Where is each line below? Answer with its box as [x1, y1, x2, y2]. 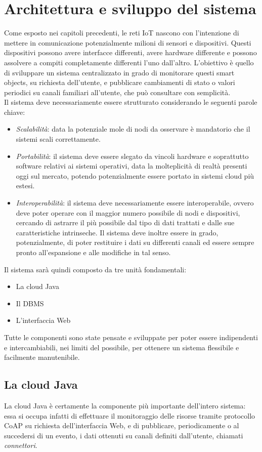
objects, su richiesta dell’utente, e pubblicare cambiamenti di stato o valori [4, 77, 235, 88]
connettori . [4, 440, 37, 450]
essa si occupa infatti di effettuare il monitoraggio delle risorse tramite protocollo [4, 410, 255, 421]
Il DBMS [16, 298, 44, 308]
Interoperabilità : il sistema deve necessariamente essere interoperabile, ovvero [16, 197, 254, 208]
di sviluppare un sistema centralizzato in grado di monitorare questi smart [4, 67, 235, 77]
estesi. [16, 180, 35, 191]
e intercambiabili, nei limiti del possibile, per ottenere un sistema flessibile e [4, 342, 239, 352]
